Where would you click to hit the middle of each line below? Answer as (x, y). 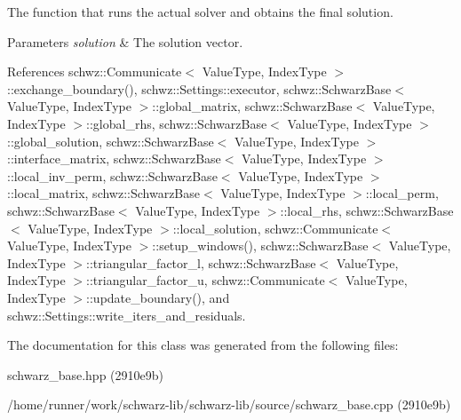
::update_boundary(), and (158, 297)
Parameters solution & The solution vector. (125, 41)
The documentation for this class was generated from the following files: (203, 345)
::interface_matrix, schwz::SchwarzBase (114, 158)
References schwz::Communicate (95, 71)
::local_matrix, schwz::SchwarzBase (104, 193)
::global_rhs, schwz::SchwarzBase (177, 123)
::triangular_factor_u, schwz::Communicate (206, 280)
